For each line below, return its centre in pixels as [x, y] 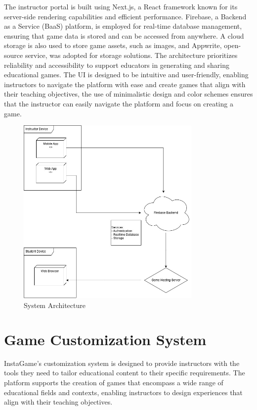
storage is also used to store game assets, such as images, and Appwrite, [113, 45]
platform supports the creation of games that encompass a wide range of [114, 382]
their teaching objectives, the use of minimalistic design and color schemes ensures [128, 94]
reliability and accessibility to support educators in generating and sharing [117, 65]
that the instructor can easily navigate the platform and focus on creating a [119, 103]
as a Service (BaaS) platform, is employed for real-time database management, [123, 26]
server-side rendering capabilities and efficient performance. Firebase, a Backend [125, 16]
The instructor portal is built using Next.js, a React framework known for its [121, 6]
